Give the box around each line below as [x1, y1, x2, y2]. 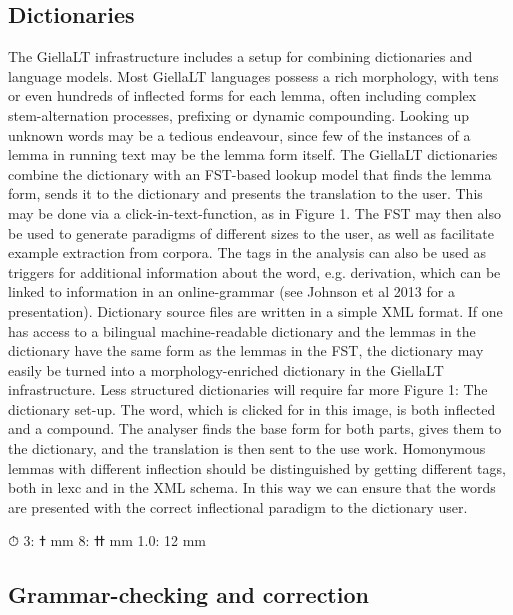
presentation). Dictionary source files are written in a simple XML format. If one [8, 300, 503, 321]
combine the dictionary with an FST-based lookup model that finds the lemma [8, 163, 492, 184]
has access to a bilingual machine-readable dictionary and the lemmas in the [8, 320, 476, 341]
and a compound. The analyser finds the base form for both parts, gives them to [8, 418, 502, 439]
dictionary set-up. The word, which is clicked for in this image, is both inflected [8, 398, 496, 419]
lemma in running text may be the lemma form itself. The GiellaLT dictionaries [8, 144, 498, 165]
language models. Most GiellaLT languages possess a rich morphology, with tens [8, 65, 499, 86]
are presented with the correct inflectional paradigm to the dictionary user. [8, 496, 468, 517]
